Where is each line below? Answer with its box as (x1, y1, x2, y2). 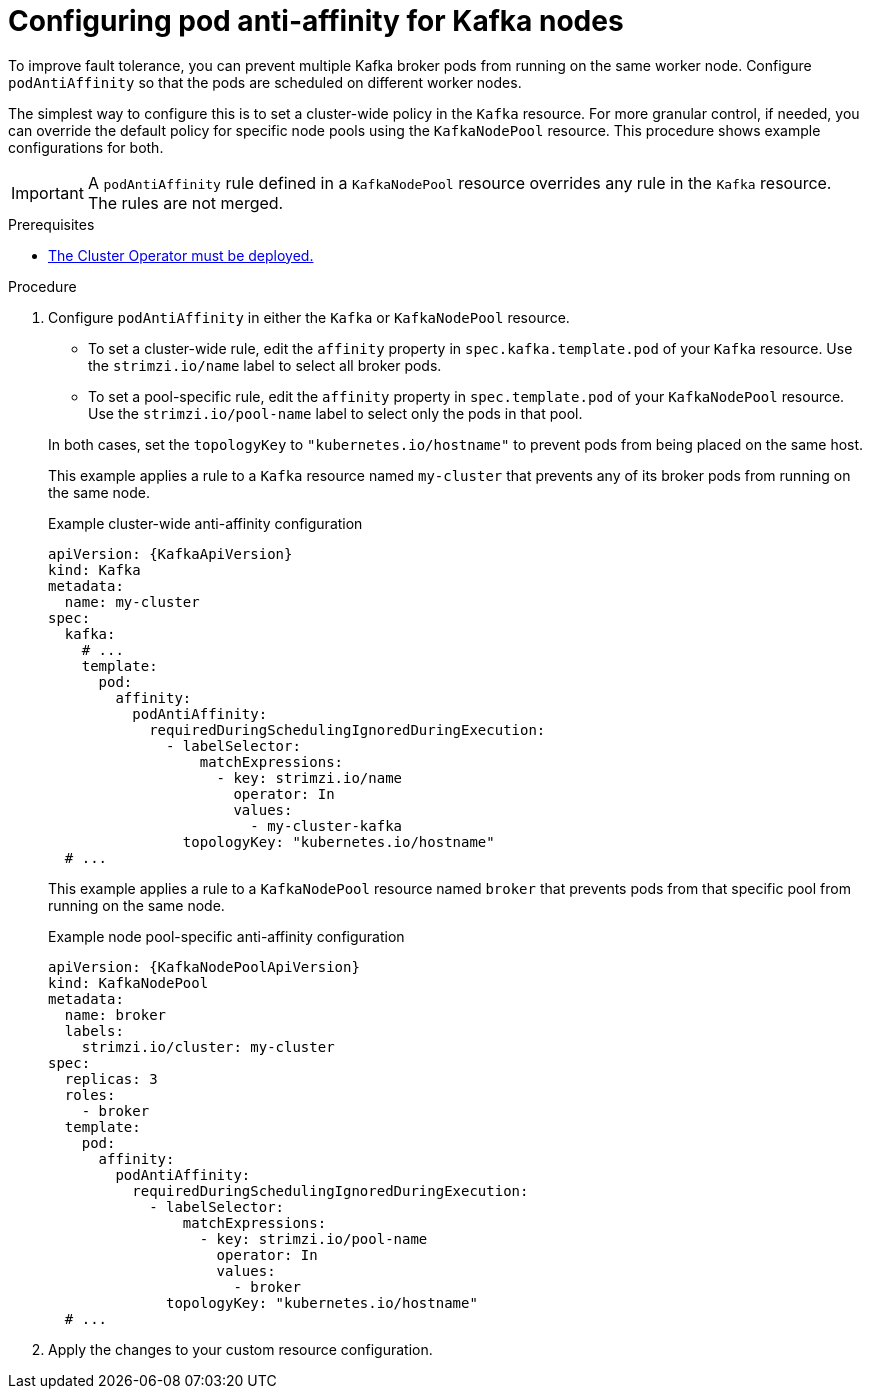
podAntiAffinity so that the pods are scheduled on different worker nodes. (8, 73, 522, 91)
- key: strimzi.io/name (216, 769, 403, 786)
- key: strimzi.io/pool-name (199, 1230, 428, 1247)
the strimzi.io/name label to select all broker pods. (88, 356, 442, 374)
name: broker (64, 1006, 167, 1023)
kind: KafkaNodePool (48, 974, 209, 991)
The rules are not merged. (87, 192, 284, 213)
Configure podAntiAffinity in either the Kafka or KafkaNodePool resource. (48, 308, 570, 326)
